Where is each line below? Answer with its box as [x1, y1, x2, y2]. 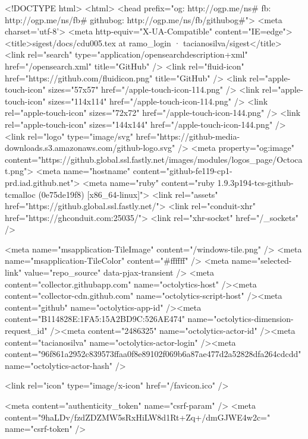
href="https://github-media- [136, 130, 240, 142]
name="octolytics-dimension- [187, 312, 294, 325]
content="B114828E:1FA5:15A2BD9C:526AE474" [5, 312, 185, 325]
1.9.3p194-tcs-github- [217, 176, 294, 188]
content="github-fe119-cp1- [133, 165, 232, 177]
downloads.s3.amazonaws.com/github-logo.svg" [5, 141, 175, 154]
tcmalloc [5, 188, 36, 200]
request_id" [5, 324, 48, 337]
